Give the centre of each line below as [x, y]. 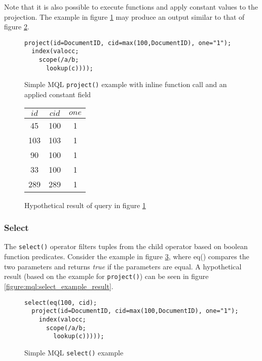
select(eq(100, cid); [61, 303]
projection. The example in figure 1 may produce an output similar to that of [124, 16]
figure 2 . [17, 27]
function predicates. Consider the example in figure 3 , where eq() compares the [127, 256]
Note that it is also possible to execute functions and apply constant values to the [131, 7]
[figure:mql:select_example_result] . [59, 286]
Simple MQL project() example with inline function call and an [126, 84]
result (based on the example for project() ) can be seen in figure [106, 276]
